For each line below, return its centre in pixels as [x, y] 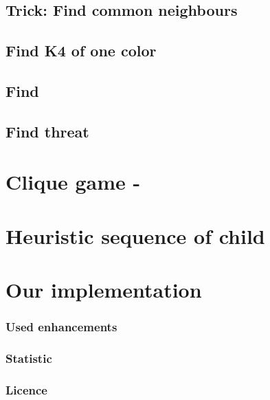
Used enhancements [61, 327]
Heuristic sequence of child [135, 235]
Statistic [29, 358]
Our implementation [104, 290]
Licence [26, 389]
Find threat [47, 131]
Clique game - [73, 182]
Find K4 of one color [81, 51]
